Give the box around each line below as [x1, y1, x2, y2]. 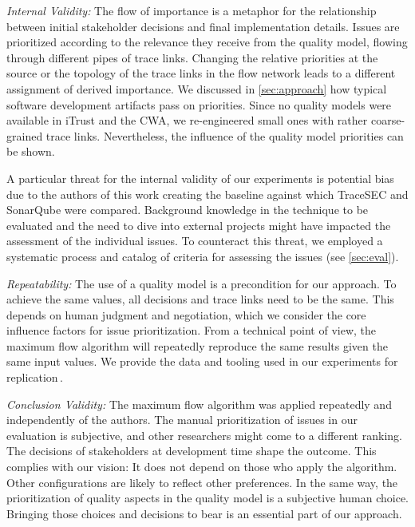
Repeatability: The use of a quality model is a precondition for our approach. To [6, 275, 397, 291]
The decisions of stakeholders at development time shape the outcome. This [6, 442, 377, 459]
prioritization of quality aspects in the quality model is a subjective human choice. [6, 489, 409, 506]
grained [6, 127, 43, 144]
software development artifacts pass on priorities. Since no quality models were [6, 96, 392, 113]
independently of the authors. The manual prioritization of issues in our [6, 411, 358, 428]
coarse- [370, 112, 405, 129]
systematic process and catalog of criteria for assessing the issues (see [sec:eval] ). [6, 248, 399, 264]
